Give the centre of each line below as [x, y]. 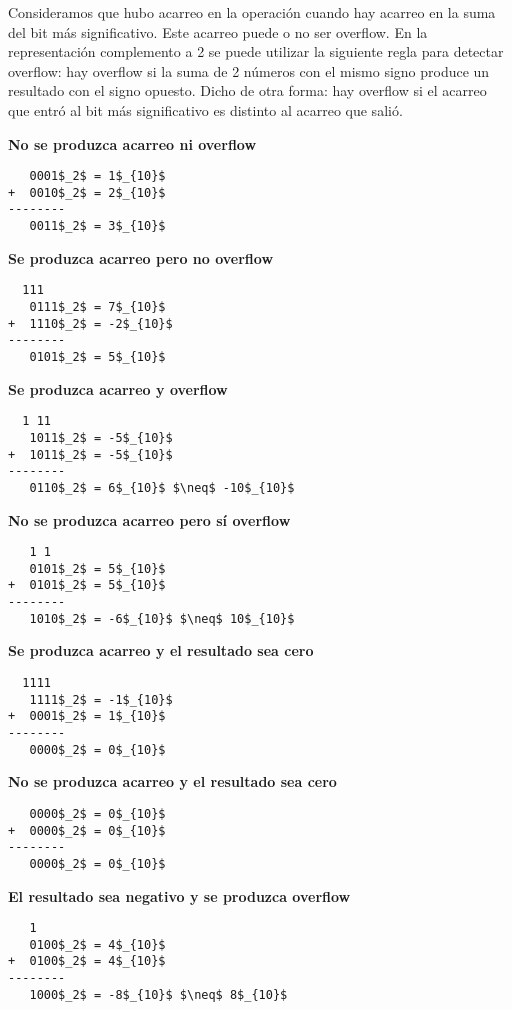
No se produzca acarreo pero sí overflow [149, 519]
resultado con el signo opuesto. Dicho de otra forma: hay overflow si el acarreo [247, 90]
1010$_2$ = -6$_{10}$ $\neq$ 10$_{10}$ [162, 618]
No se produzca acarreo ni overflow [132, 143]
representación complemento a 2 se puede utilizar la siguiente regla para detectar [256, 51]
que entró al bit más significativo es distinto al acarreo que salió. [205, 109]
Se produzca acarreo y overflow [118, 388]
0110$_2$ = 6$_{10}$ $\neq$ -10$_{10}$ [162, 487]
